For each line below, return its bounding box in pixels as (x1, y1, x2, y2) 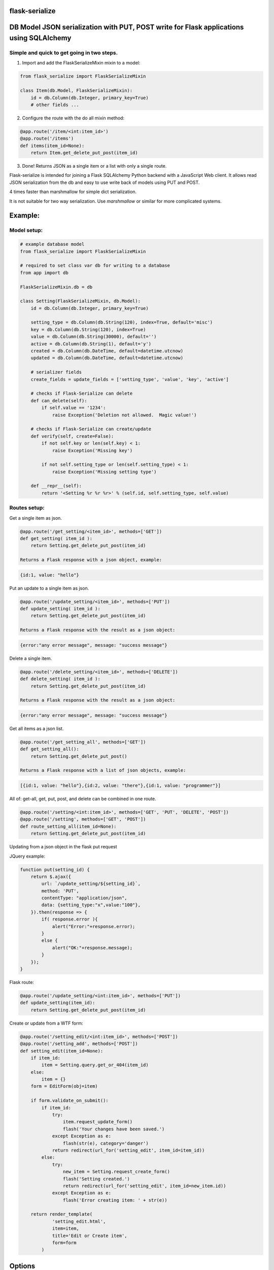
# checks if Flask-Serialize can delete (30, 391, 133, 396)
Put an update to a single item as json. (9, 585, 89, 591)
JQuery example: (9, 853, 46, 859)
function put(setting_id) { (20, 867, 90, 872)
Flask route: (9, 979, 34, 985)
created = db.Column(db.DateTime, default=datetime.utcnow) (30, 348, 184, 354)
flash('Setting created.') (62, 1176, 130, 1182)
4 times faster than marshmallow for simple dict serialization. (9, 188, 137, 195)
